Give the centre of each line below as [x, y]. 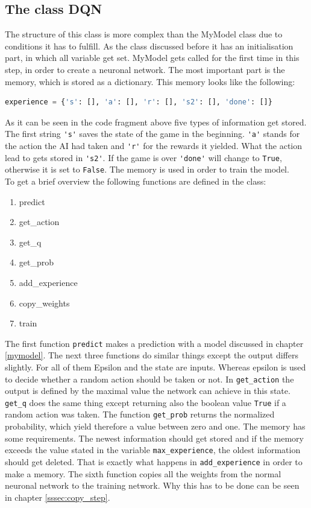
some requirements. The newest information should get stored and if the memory [154, 438]
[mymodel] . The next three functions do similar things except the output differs [152, 355]
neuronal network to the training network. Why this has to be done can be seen [152, 485]
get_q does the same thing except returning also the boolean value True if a [146, 402]
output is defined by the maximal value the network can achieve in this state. [148, 391]
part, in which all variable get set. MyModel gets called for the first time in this [152, 58]
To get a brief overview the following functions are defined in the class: [136, 181]
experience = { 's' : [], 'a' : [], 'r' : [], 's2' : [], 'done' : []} [139, 102]
